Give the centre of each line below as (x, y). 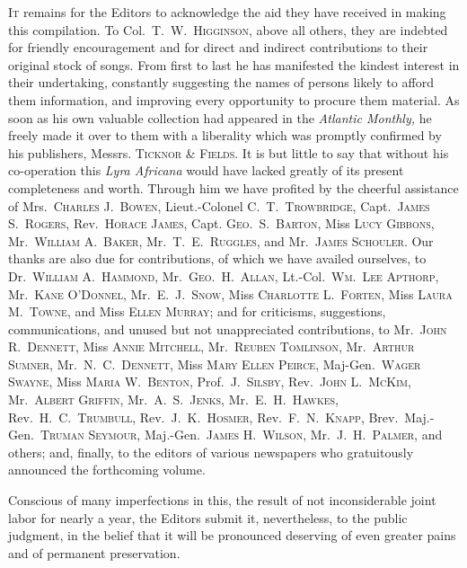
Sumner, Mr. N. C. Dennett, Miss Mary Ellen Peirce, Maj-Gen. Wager (215, 364)
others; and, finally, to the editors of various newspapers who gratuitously (211, 452)
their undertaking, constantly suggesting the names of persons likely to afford (221, 82)
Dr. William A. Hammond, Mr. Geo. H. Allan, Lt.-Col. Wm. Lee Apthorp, (224, 275)
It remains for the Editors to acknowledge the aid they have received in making (227, 12)
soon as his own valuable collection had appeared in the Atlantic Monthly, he (220, 117)
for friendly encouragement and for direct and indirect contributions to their (218, 47)
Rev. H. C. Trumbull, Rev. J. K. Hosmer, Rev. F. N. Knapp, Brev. (203, 417)
